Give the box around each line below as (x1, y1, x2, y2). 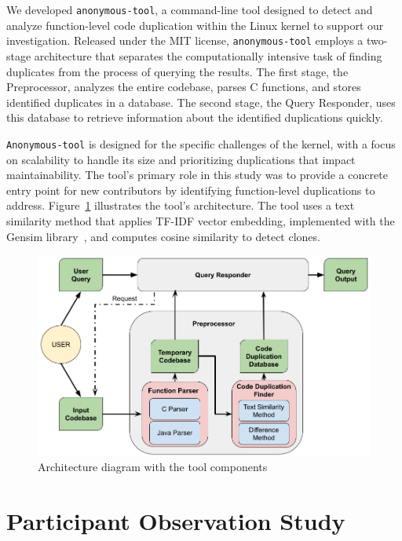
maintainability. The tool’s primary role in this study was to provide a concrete (6, 166, 388, 183)
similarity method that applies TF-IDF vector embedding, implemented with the (6, 212, 395, 228)
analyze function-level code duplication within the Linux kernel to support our (6, 16, 384, 33)
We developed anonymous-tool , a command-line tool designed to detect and (6, 2, 373, 17)
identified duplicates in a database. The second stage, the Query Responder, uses (6, 93, 396, 110)
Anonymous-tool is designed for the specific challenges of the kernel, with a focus (6, 135, 396, 152)
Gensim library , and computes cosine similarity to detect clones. (6, 228, 320, 244)
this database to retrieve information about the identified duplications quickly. (6, 109, 383, 126)
